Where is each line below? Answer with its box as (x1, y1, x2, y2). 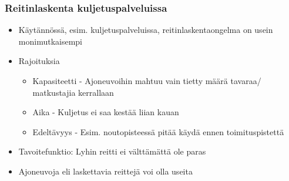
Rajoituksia (18, 55, 60, 67)
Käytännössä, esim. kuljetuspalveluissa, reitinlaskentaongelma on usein (18, 24, 273, 36)
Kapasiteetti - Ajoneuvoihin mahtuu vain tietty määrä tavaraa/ (32, 75, 261, 86)
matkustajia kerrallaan (32, 86, 114, 98)
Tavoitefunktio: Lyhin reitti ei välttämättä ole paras (18, 145, 206, 157)
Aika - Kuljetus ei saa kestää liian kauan (32, 106, 179, 118)
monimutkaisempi (18, 35, 82, 47)
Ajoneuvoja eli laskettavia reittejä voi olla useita (18, 165, 193, 177)
